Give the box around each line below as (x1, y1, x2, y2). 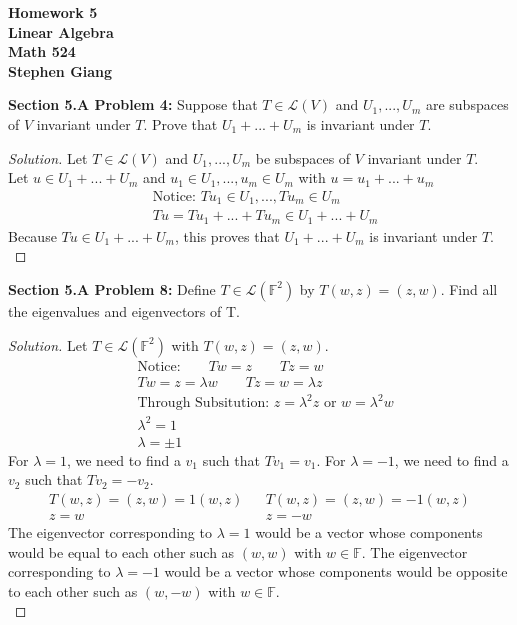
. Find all (440, 278, 498, 299)
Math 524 (8, 41, 76, 62)
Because (8, 225, 57, 246)
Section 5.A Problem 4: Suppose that (8, 94, 258, 115)
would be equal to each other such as (8, 541, 235, 562)
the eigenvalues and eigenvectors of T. (8, 300, 240, 321)
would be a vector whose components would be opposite (164, 561, 508, 582)
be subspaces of (255, 147, 351, 168)
